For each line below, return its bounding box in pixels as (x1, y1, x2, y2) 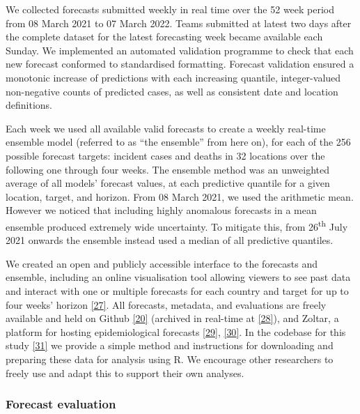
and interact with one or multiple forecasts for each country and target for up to (6, 283, 349, 298)
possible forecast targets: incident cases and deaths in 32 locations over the (6, 148, 325, 162)
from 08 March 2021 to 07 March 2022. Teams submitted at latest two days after (6, 15, 352, 30)
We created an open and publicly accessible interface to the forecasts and (6, 256, 318, 270)
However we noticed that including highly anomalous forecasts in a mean (6, 203, 317, 217)
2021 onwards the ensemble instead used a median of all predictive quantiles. (6, 233, 334, 247)
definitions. (6, 98, 52, 112)
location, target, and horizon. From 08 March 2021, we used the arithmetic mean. (6, 189, 354, 204)
